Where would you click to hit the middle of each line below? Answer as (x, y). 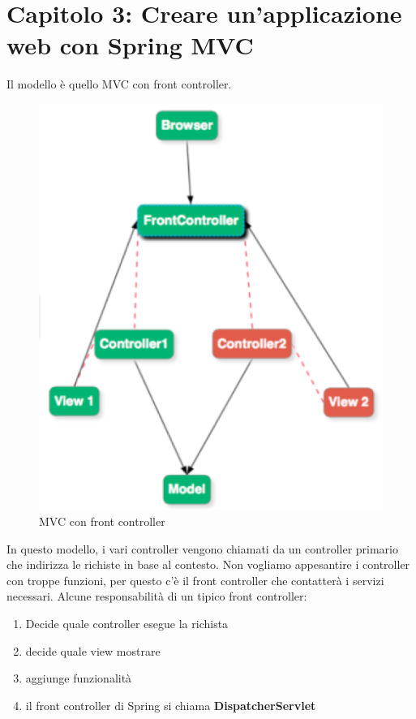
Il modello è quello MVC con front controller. (119, 84)
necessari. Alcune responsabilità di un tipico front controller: (157, 596)
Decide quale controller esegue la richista (127, 623)
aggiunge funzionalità (79, 678)
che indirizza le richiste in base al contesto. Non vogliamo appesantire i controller (208, 564)
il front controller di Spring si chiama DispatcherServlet (171, 705)
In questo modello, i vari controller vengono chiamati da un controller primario (202, 548)
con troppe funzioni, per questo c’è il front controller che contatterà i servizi (195, 580)
